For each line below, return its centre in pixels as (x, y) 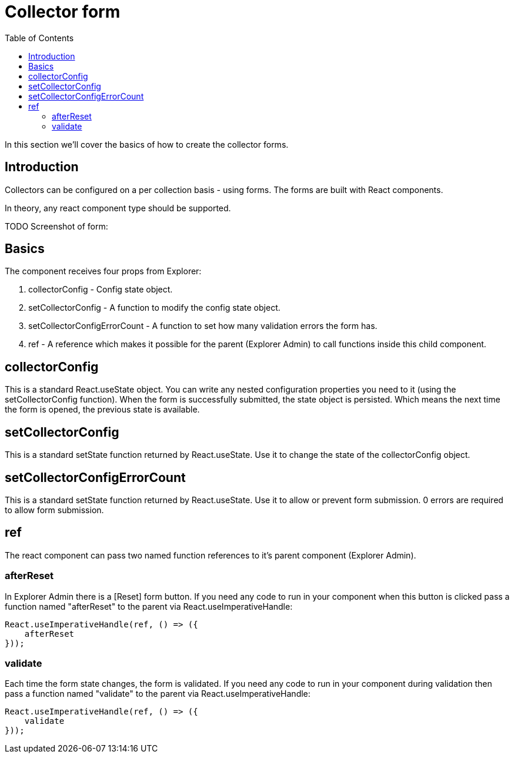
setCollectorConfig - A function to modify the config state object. (154, 308)
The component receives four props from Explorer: (103, 271)
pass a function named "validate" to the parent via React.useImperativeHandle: (158, 694)
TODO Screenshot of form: (56, 226)
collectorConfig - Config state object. (101, 290)
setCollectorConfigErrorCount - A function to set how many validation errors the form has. (203, 326)
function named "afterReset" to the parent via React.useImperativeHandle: (149, 606)
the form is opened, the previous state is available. (102, 410)
